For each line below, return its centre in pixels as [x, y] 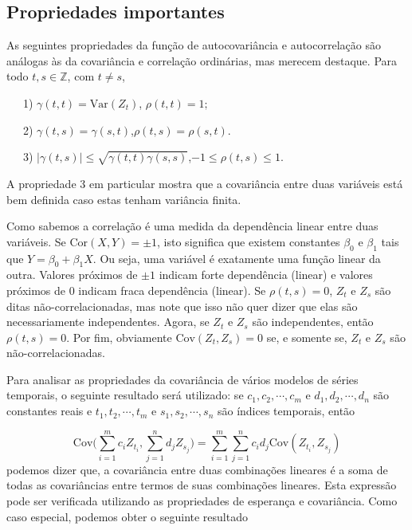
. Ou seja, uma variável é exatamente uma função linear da [237, 258]
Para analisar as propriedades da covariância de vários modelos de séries [182, 379]
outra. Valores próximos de [72, 275]
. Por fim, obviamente [119, 337]
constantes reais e [49, 411]
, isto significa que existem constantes [249, 241]
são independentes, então [313, 322]
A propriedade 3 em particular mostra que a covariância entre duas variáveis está [205, 183]
